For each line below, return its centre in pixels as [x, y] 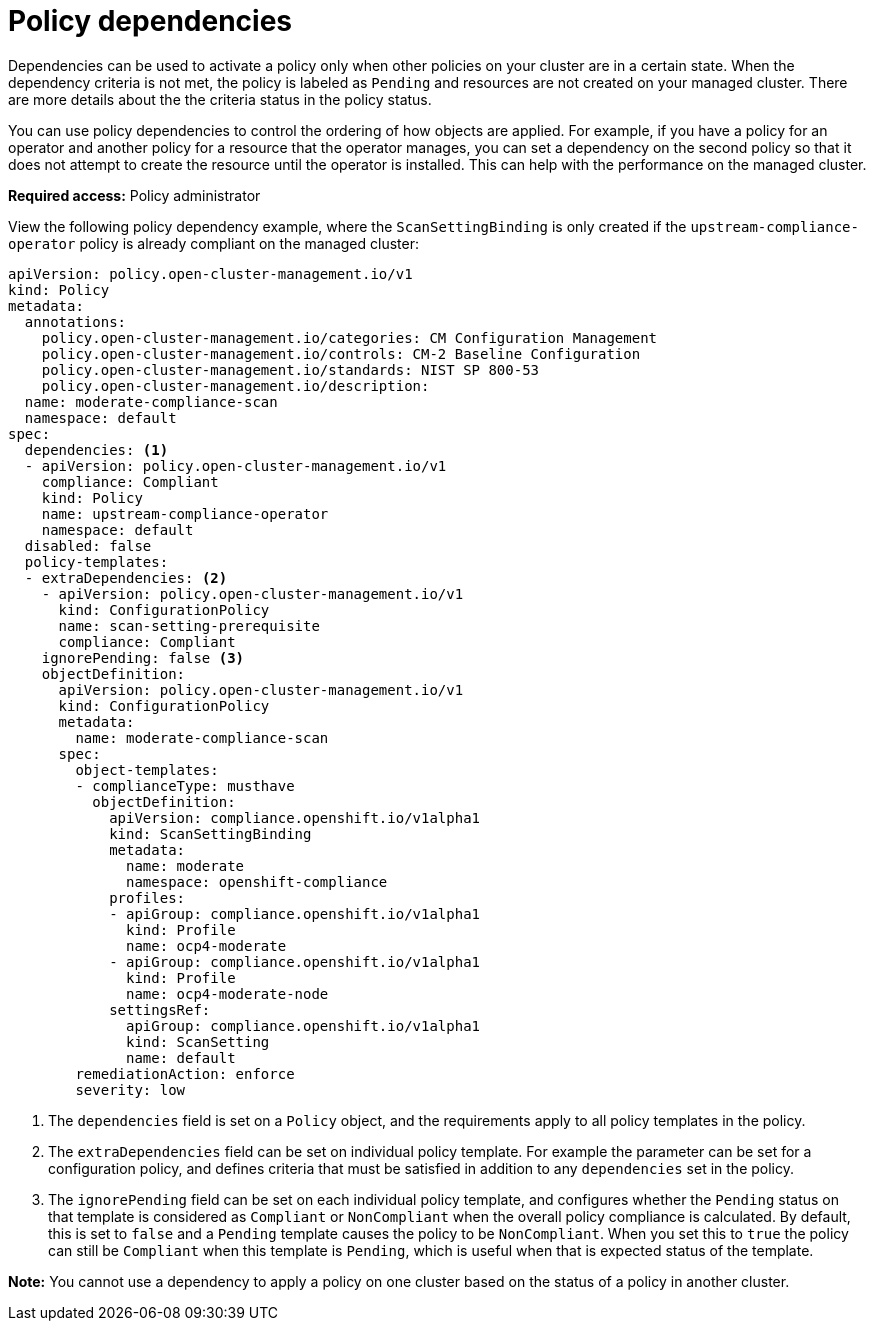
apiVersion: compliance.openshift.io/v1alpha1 [295, 817]
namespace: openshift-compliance [257, 881]
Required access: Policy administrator [134, 195]
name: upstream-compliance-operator [185, 513]
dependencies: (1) [96, 449]
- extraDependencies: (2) [126, 577]
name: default [181, 1057]
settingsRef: [160, 1009]
